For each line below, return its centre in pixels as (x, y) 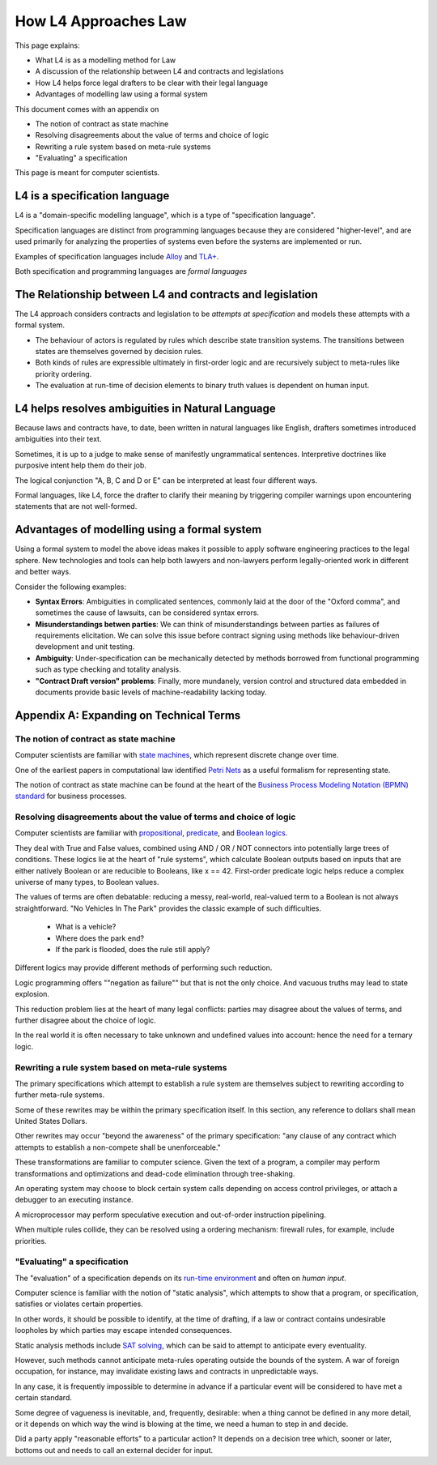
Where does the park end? (100, 938)
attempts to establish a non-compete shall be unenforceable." (118, 1147)
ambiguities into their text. (58, 439)
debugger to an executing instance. (74, 1200)
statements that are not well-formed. (76, 506)
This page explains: (47, 45)
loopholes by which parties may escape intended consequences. (123, 1330)
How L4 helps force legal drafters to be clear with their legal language (152, 83)
